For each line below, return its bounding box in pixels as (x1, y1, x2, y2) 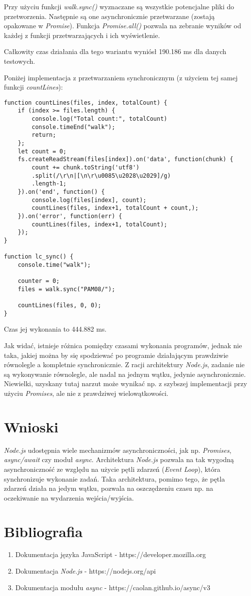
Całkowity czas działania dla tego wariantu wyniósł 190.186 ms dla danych (4, 46, 227, 56)
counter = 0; (17, 278, 60, 285)
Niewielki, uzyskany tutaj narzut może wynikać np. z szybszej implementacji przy (4, 378, 247, 389)
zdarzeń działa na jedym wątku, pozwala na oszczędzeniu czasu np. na (4, 483, 214, 493)
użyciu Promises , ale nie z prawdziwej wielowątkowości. (4, 388, 168, 398)
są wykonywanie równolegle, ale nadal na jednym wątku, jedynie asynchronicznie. (4, 369, 246, 379)
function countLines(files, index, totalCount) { (4, 99, 167, 106)
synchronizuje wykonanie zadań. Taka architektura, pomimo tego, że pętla (4, 473, 225, 484)
